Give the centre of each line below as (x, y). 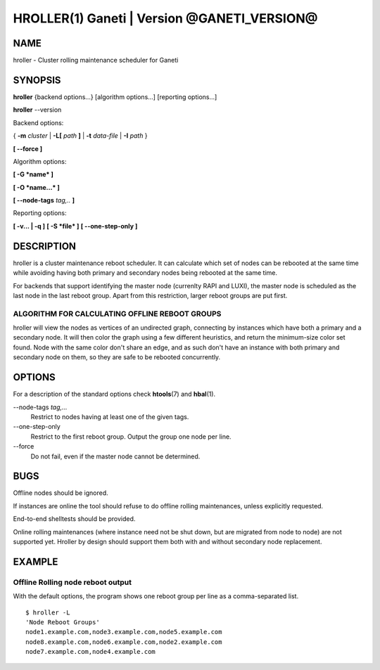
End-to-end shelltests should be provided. (74, 519)
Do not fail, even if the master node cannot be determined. (115, 456)
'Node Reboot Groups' (63, 622)
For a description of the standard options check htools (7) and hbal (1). (114, 394)
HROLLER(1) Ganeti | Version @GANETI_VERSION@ (165, 18)
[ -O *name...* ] (36, 187)
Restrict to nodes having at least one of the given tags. (110, 417)
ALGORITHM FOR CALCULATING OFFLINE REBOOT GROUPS (117, 314)
